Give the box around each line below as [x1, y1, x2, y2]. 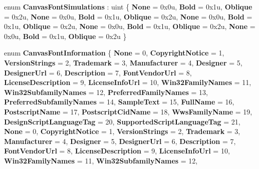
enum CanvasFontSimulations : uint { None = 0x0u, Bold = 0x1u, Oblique [4, 1, 252, 11]
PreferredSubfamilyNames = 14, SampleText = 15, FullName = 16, [4, 96, 234, 107]
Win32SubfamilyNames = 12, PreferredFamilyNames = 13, [4, 86, 208, 97]
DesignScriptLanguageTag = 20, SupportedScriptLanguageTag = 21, [4, 116, 240, 126]
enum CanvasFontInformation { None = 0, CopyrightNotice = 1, [4, 47, 224, 58]
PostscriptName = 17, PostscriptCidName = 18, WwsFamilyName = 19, [4, 106, 252, 116]
